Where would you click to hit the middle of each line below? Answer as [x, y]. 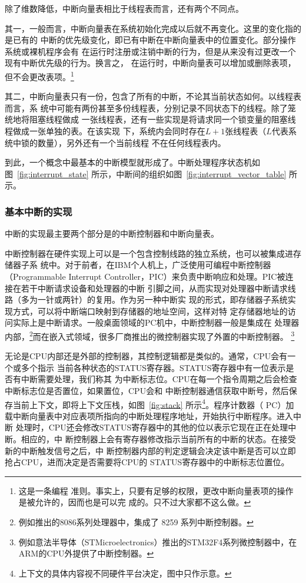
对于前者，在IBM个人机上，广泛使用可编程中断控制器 [168, 265]
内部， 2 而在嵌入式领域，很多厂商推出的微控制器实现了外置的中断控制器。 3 [150, 335]
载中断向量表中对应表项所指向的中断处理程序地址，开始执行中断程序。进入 [149, 415]
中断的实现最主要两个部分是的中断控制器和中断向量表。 [112, 233]
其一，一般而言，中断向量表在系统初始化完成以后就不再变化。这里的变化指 [149, 28]
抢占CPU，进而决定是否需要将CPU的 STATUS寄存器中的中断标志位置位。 [147, 462]
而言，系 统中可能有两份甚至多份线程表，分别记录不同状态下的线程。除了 [146, 107]
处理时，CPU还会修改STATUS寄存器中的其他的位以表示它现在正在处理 [152, 427]
